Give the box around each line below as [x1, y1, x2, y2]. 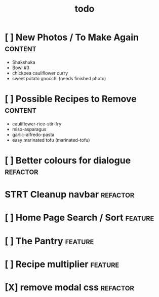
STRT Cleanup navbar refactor [5, 189, 135, 201]
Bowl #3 [12, 64, 30, 71]
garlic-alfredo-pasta [12, 131, 55, 138]
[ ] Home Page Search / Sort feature [5, 212, 154, 223]
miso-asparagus [12, 126, 47, 132]
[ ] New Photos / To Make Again [5, 31, 139, 43]
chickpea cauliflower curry [12, 70, 68, 76]
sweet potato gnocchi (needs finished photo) [12, 75, 106, 81]
